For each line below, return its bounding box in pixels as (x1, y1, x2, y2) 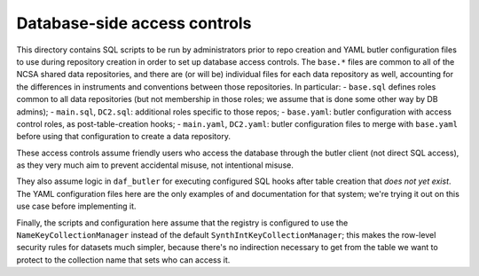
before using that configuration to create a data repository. (16, 131, 231, 142)
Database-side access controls (16, 13, 252, 33)
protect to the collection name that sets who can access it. (16, 254, 231, 265)
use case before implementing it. (16, 201, 137, 212)
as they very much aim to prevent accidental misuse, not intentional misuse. (16, 160, 294, 170)
